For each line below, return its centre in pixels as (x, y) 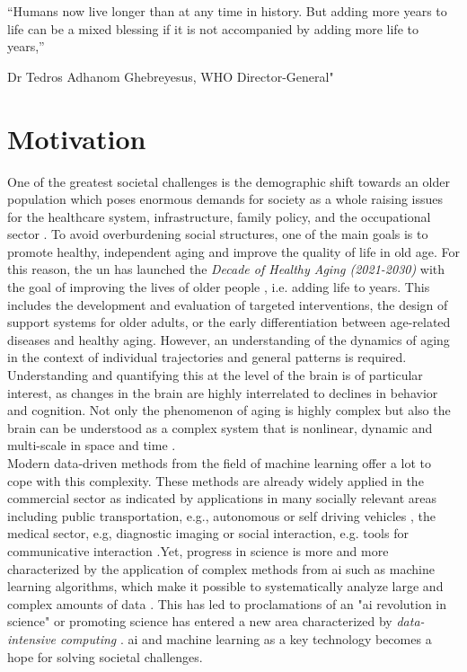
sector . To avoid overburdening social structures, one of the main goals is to (218, 234)
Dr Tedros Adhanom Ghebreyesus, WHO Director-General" (171, 76)
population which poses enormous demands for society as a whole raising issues (225, 199)
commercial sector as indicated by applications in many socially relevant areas (222, 498)
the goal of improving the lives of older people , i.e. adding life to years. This (219, 287)
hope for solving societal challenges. (105, 656)
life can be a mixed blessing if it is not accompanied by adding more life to (213, 28)
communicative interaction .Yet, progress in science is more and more (198, 550)
